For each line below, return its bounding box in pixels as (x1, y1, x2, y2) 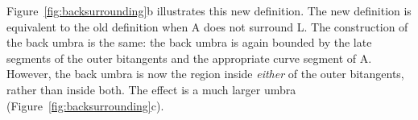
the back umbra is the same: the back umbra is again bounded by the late (6, 34, 372, 51)
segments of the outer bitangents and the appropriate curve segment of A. (6, 49, 372, 66)
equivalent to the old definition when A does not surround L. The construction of (6, 18, 408, 35)
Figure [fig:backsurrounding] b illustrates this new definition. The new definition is (6, 2, 412, 19)
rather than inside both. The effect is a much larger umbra (6, 81, 296, 97)
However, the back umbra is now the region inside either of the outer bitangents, (6, 65, 404, 82)
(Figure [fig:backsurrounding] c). (6, 97, 164, 114)
